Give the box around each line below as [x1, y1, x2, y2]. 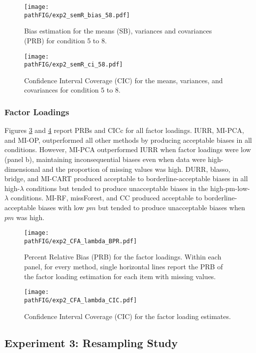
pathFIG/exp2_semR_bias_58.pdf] [24, 11, 130, 19]
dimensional [4, 163, 40, 174]
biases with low [38, 202, 84, 212]
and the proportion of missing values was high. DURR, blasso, [42, 163, 230, 174]
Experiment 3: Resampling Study [4, 335, 178, 350]
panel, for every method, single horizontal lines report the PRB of [24, 261, 223, 272]
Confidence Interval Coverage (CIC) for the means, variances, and [24, 75, 223, 85]
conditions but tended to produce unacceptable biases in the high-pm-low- [26, 183, 250, 193]
